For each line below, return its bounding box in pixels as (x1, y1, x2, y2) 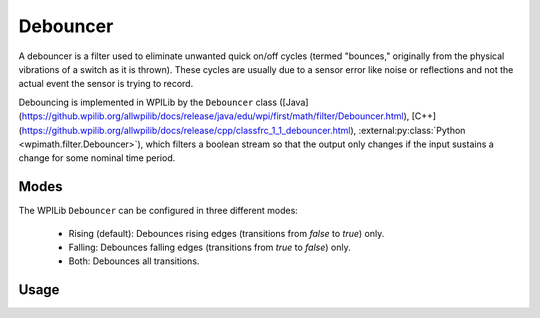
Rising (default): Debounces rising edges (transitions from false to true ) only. (68, 227, 385, 239)
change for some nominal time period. (18, 152, 176, 164)
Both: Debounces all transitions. (68, 255, 200, 267)
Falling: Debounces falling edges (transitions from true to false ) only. (68, 241, 351, 253)
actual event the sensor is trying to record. (18, 78, 194, 90)
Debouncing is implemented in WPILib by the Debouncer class (18, 96, 278, 108)
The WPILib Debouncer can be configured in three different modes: (18, 205, 299, 217)
